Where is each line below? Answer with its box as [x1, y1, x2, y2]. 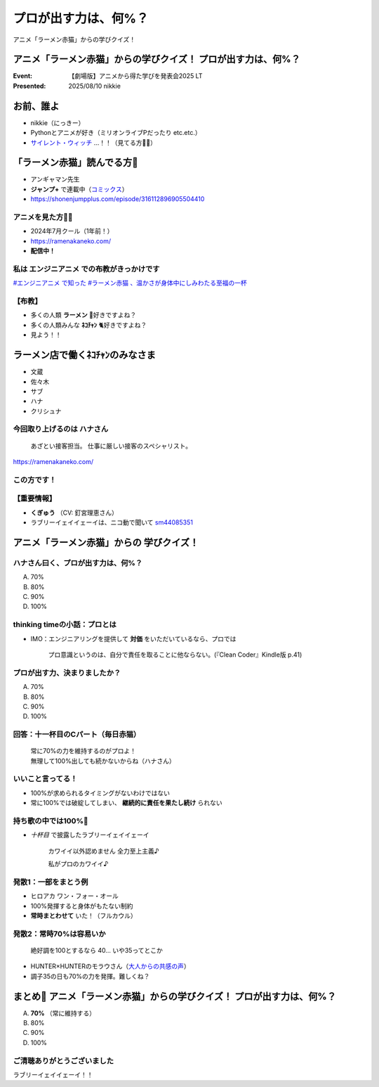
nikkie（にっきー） [30, 118, 85, 127]
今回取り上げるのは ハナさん [13, 424, 109, 434]
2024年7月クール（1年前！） [30, 227, 114, 236]
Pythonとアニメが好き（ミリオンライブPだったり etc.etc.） [30, 129, 201, 137]
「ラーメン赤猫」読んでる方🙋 [13, 157, 138, 169]
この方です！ [13, 475, 57, 484]
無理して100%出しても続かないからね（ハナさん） [30, 757, 175, 765]
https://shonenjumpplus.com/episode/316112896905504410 [30, 195, 205, 203]
